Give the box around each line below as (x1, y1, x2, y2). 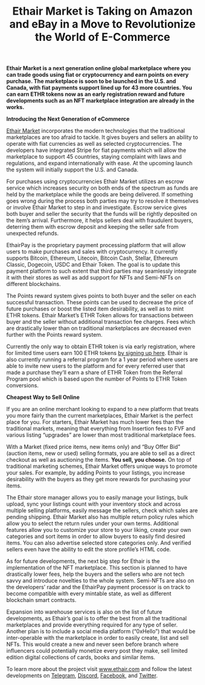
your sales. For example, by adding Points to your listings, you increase (6, 469, 185, 476)
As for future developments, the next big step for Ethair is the (6, 558, 160, 565)
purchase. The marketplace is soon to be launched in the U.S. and (6, 77, 176, 85)
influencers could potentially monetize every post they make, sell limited (6, 647, 188, 655)
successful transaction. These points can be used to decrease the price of (6, 299, 194, 306)
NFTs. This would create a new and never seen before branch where (6, 640, 179, 648)
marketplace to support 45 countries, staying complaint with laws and (6, 153, 182, 160)
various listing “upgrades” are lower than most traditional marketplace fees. (6, 431, 196, 439)
